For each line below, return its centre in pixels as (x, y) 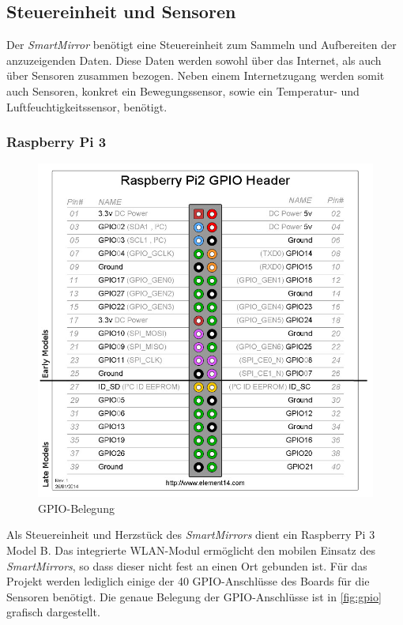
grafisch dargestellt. (53, 612)
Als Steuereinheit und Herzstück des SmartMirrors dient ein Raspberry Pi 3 (191, 535)
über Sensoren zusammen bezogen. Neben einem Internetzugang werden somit (196, 75)
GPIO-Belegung (76, 508)
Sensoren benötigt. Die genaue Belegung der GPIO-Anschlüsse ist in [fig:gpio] (194, 596)
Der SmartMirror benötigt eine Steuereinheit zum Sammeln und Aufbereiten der (201, 45)
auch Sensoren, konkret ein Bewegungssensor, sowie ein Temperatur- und (183, 90)
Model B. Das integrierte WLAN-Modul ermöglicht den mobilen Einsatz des (191, 550)
